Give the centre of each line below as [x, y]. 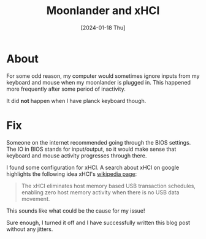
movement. [36, 199]
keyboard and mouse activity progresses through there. [77, 155]
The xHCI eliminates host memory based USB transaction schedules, [109, 186]
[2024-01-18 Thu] [103, 28]
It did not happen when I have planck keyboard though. [76, 101]
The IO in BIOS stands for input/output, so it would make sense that [91, 149]
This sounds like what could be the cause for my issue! [76, 211]
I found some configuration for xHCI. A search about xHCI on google [93, 167]
